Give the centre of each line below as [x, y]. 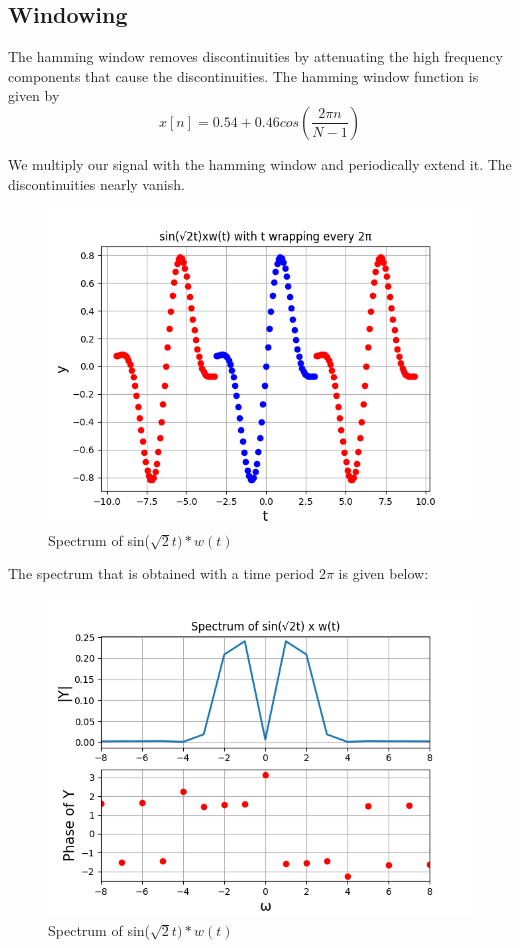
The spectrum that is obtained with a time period [161, 573]
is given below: [383, 573]
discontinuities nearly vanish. [96, 183]
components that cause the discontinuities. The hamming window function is [243, 75]
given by [34, 95]
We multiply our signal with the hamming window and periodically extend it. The [260, 163]
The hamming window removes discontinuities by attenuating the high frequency [255, 56]
